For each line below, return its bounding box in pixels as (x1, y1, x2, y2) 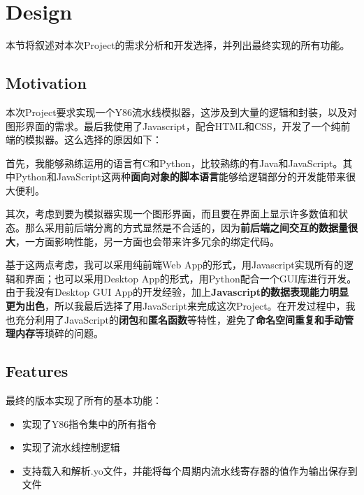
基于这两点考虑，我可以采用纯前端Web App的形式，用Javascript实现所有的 (6, 257, 344, 272)
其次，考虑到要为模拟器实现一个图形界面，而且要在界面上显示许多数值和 (6, 206, 338, 221)
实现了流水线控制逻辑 (22, 440, 120, 454)
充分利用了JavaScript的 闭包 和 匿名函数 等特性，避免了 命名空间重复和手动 (15, 312, 344, 327)
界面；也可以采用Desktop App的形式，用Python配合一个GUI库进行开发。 (24, 271, 357, 285)
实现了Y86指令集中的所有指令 (22, 416, 157, 431)
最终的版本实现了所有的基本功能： (6, 393, 162, 408)
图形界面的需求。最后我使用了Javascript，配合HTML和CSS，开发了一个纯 (6, 118, 341, 133)
